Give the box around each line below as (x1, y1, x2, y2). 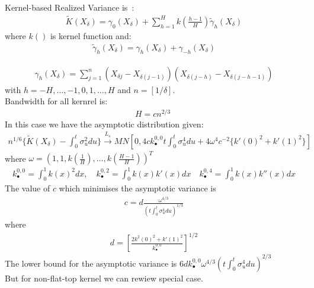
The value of (5, 182, 50, 194)
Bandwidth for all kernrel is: (5, 95, 108, 107)
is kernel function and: (50, 29, 132, 41)
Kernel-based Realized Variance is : (5, 1, 134, 13)
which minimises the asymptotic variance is (59, 182, 216, 194)
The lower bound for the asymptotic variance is (5, 257, 177, 269)
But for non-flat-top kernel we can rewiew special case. (5, 271, 203, 284)
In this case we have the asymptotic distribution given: (5, 117, 204, 130)
